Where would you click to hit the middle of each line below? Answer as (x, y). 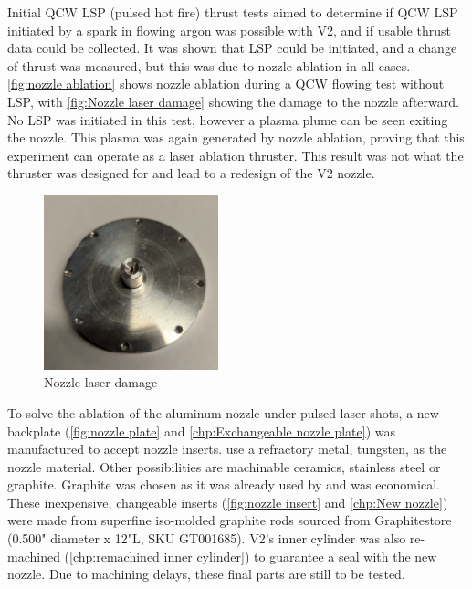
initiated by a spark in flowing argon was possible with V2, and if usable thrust (229, 30)
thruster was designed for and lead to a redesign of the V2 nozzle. (191, 173)
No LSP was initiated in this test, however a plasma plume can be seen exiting (228, 119)
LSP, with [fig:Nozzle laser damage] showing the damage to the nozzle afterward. (233, 101)
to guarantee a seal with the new (346, 556)
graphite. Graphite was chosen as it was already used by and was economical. (224, 484)
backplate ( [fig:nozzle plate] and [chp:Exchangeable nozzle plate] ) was (201, 431)
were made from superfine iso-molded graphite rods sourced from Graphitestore (230, 520)
